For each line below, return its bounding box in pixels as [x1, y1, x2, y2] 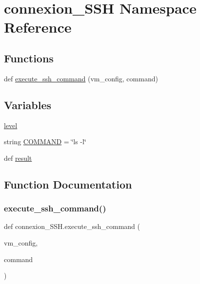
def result [4, 152, 32, 163]
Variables [4, 97, 52, 112]
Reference [4, 17, 72, 37]
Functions [4, 50, 54, 65]
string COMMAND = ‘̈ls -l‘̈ [4, 136, 86, 147]
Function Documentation [4, 176, 132, 191]
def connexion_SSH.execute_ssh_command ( [4, 221, 140, 231]
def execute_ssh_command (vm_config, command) [4, 73, 158, 83]
